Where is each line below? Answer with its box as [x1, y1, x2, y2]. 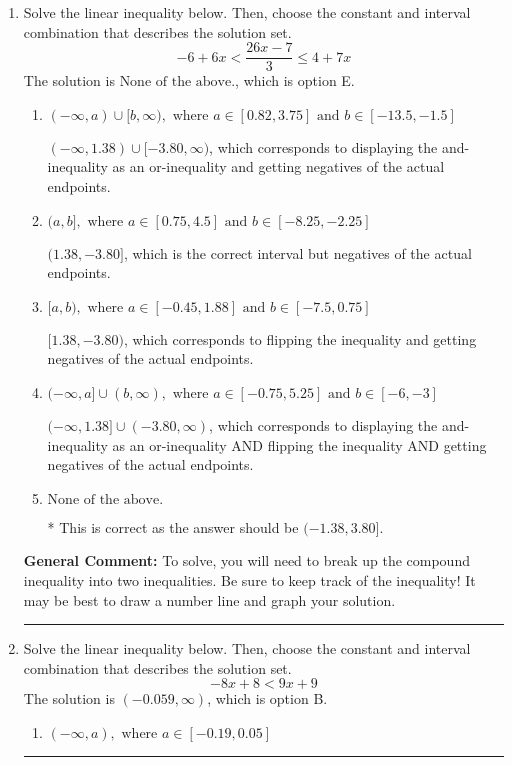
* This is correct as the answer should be [47, 516, 299, 537]
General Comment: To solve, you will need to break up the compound [23, 550, 470, 571]
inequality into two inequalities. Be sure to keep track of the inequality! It [23, 569, 476, 590]
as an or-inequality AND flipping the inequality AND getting [112, 434, 487, 455]
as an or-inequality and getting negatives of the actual [112, 156, 445, 177]
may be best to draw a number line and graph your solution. [23, 589, 396, 610]
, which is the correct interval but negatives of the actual [123, 242, 472, 263]
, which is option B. [207, 688, 328, 709]
